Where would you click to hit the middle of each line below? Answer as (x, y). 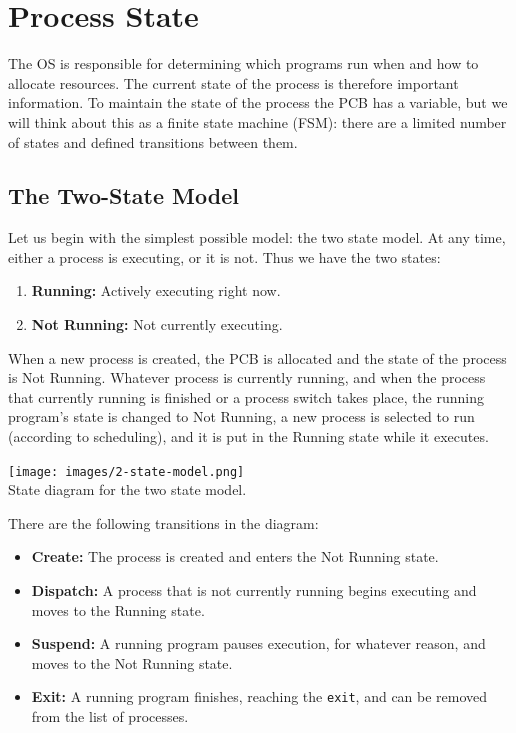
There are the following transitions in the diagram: (163, 522)
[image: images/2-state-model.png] (126, 471)
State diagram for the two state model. (127, 489)
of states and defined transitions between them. (153, 141)
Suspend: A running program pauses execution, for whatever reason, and (258, 643)
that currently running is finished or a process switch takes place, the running (246, 396)
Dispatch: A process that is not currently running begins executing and (254, 590)
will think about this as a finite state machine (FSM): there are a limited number (257, 121)
